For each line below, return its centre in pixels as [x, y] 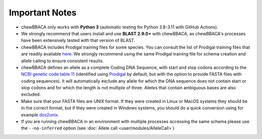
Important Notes [43, 13]
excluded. [31, 95]
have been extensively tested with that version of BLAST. [78, 41]
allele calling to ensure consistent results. [62, 61]
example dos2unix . [40, 115]
